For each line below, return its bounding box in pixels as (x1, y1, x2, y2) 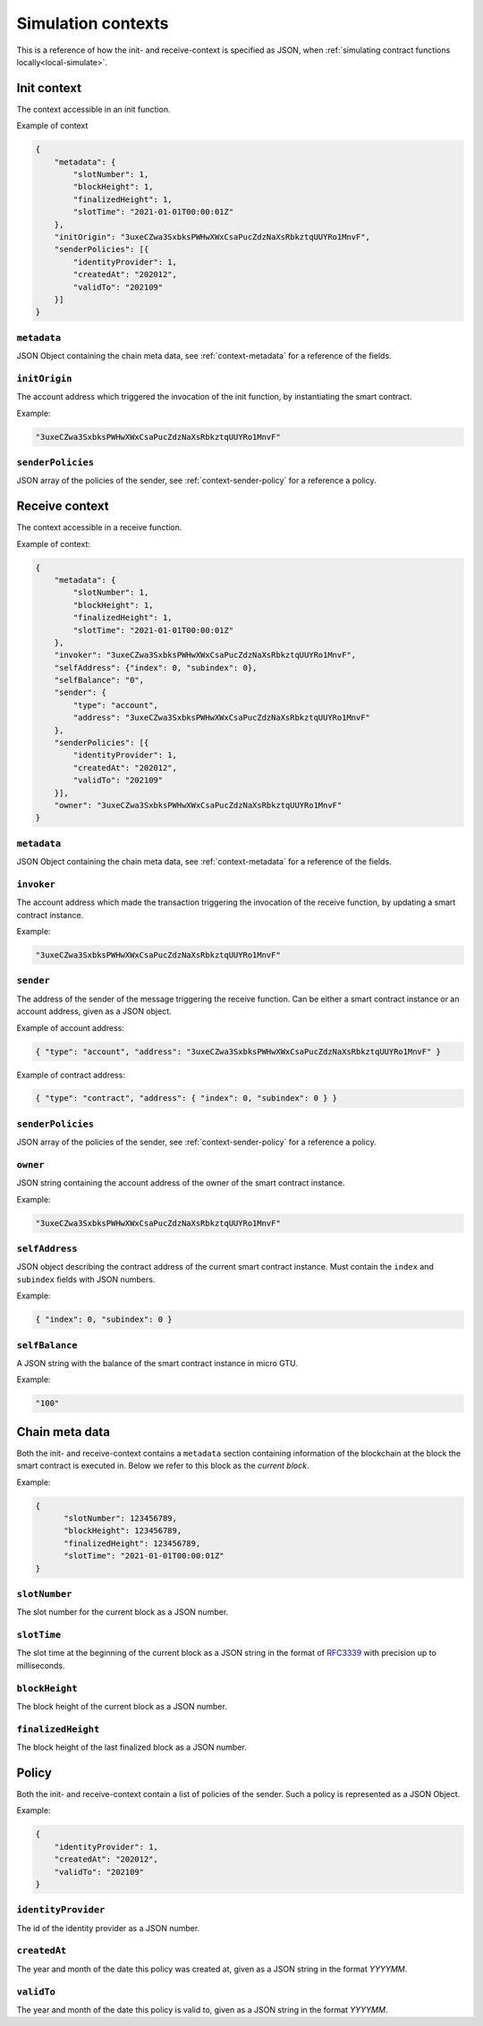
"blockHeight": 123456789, (64, 1525, 182, 1536)
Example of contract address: (16, 1069, 125, 1080)
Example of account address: (16, 1022, 125, 1033)
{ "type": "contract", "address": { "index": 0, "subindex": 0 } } (35, 1093, 338, 1103)
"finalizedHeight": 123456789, (64, 1538, 201, 1549)
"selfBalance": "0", (54, 675, 145, 686)
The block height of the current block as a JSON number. (16, 1701, 227, 1711)
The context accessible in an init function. (16, 104, 171, 114)
